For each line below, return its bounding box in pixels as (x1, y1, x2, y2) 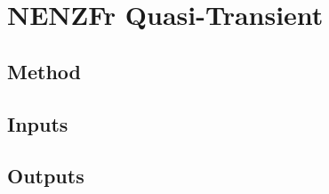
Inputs (7, 109, 68, 137)
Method (7, 57, 81, 85)
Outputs (7, 162, 84, 190)
